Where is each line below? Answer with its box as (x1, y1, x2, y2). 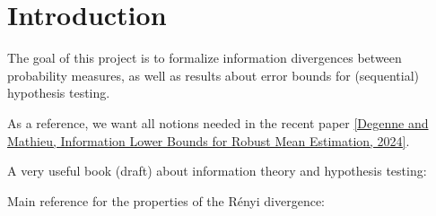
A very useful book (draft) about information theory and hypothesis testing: (7, 161, 427, 180)
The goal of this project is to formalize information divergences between (7, 48, 402, 67)
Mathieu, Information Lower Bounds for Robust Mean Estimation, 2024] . (7, 131, 410, 150)
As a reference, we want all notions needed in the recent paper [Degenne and (7, 113, 429, 132)
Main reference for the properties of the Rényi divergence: (7, 191, 326, 210)
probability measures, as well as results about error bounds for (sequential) (7, 65, 420, 84)
